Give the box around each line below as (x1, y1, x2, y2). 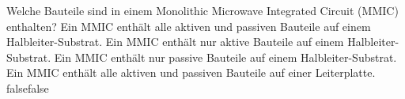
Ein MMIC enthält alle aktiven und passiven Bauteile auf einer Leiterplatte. (6, 64, 376, 81)
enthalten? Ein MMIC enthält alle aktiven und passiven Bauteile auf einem (6, 17, 371, 34)
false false (6, 79, 49, 96)
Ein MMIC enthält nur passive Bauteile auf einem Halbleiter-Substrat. (54, 48, 397, 65)
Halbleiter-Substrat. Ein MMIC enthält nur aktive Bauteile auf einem (6, 33, 344, 50)
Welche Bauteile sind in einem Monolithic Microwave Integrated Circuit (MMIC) (6, 2, 399, 18)
